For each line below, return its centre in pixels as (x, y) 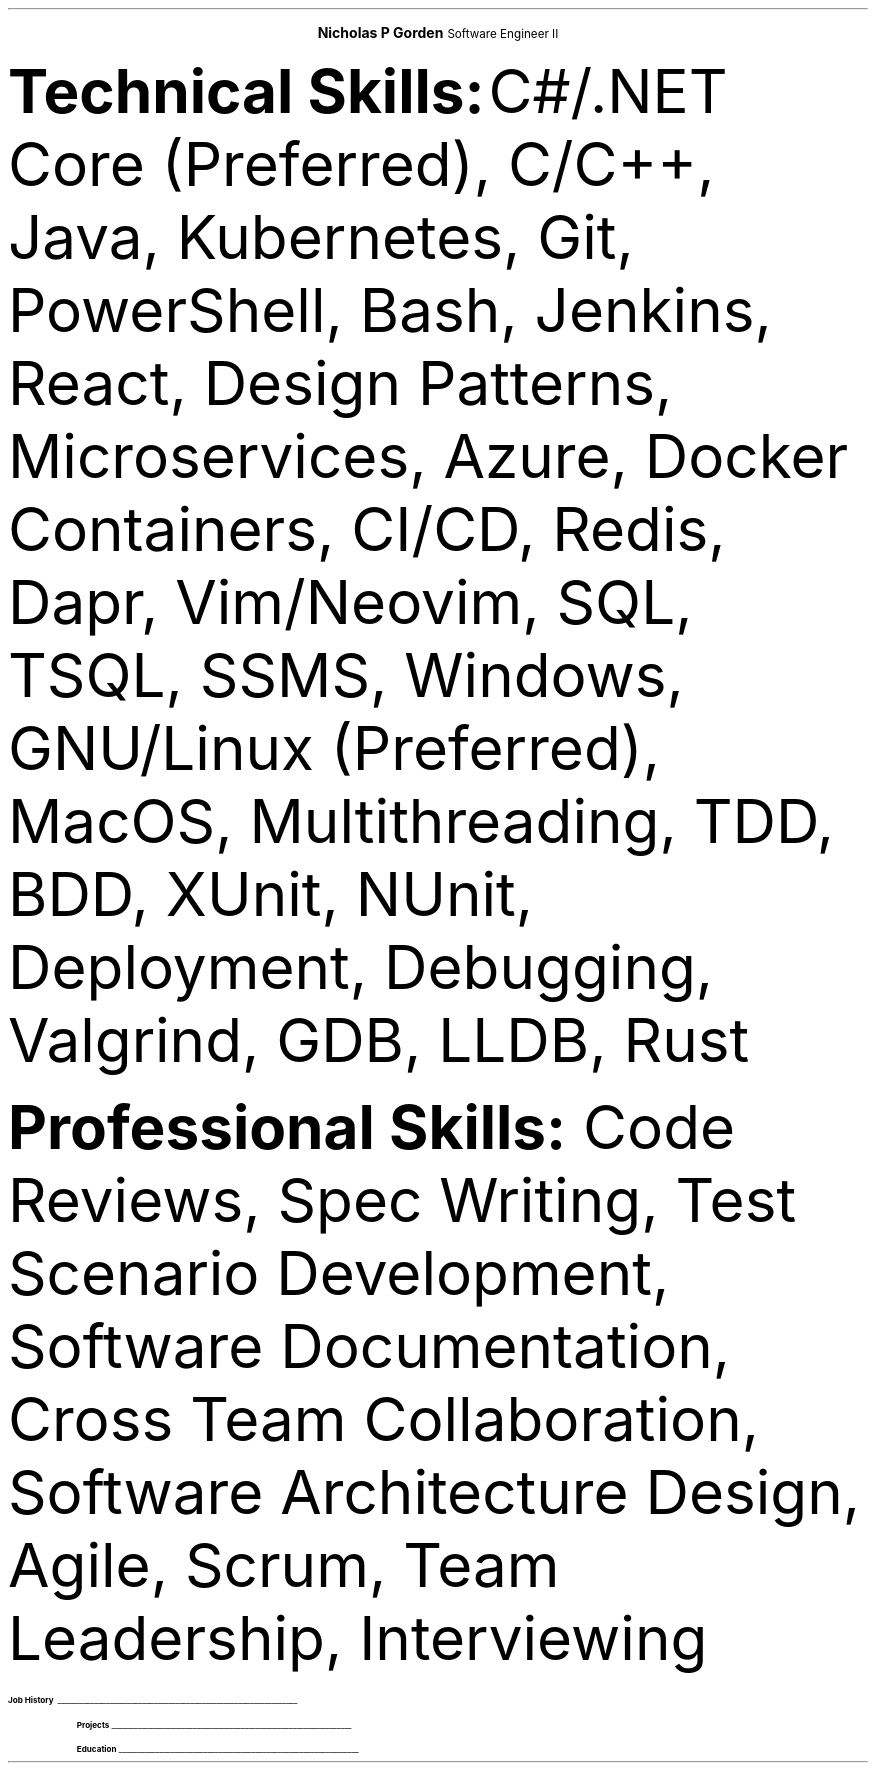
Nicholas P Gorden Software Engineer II (438, 32)
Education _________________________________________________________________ (217, 1749)
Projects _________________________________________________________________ (214, 1725)
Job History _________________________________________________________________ (153, 1700)
